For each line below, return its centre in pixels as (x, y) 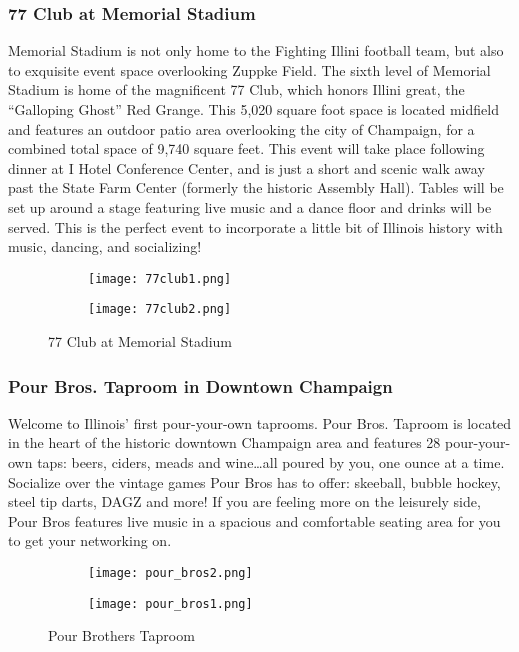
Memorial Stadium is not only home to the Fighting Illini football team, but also (256, 50)
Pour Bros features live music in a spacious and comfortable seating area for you (254, 520)
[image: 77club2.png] (160, 309)
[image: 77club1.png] (160, 278)
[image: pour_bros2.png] (170, 573)
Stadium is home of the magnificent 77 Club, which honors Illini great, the (236, 89)
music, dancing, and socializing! (105, 246)
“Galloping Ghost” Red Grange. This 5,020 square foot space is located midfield (253, 109)
